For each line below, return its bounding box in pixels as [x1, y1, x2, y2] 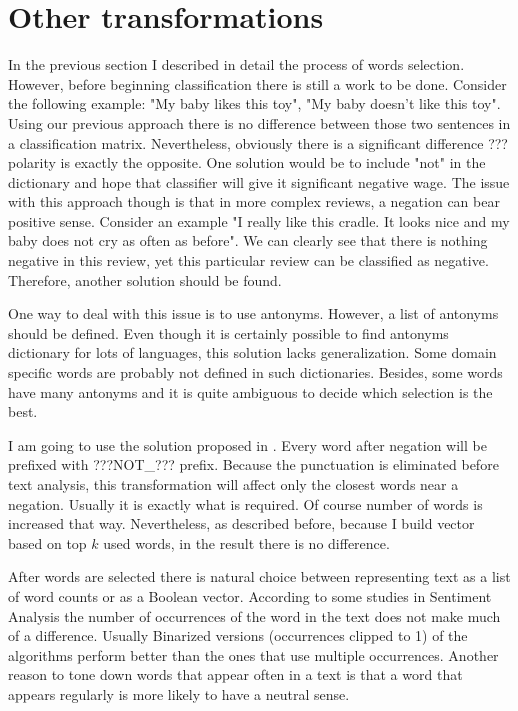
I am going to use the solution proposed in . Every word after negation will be [8, 434, 487, 455]
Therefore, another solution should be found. [8, 269, 282, 290]
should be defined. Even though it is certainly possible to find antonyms [8, 322, 449, 343]
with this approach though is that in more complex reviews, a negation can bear [8, 191, 500, 212]
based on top [8, 532, 87, 553]
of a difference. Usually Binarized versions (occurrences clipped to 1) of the [8, 625, 468, 646]
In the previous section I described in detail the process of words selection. [8, 54, 465, 75]
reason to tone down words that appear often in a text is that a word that [8, 664, 463, 685]
